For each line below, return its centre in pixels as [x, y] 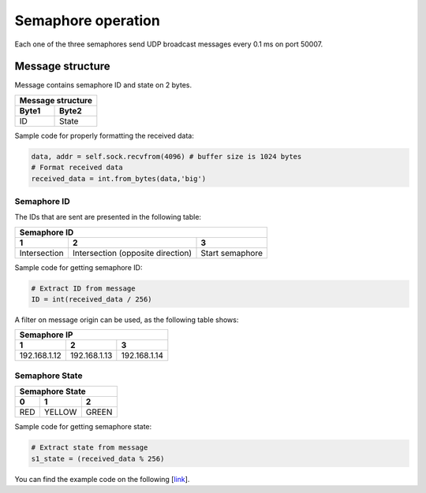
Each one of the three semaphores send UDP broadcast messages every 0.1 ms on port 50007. [169, 44]
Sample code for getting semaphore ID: [78, 267]
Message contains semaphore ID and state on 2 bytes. [103, 85]
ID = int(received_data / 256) [92, 300]
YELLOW [60, 412]
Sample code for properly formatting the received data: [105, 135]
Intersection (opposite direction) [132, 253]
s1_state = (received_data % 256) [98, 458]
